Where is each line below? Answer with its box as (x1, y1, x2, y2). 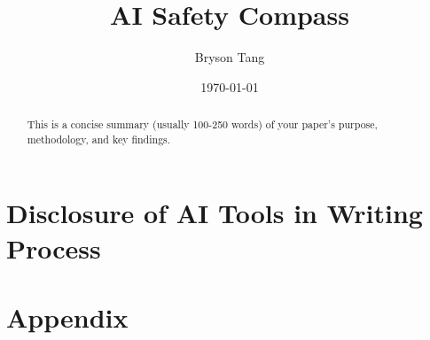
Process (6, 229, 101, 266)
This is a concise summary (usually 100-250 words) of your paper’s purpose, (27, 117, 378, 132)
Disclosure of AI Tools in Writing (6, 195, 423, 231)
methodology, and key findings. (27, 131, 171, 146)
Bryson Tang (194, 48, 265, 66)
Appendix (6, 298, 129, 335)
